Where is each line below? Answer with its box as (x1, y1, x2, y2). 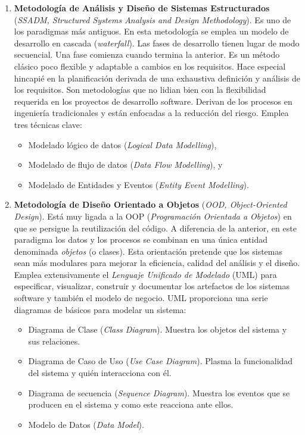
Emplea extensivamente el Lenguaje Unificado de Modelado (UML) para (14, 268, 277, 280)
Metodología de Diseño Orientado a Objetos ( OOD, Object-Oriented (14, 198, 287, 211)
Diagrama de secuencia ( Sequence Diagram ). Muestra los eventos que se (28, 386, 290, 399)
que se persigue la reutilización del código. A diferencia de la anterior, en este (14, 221, 297, 234)
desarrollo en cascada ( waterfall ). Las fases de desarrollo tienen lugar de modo (14, 36, 300, 49)
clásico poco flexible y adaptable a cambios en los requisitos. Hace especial (14, 60, 286, 72)
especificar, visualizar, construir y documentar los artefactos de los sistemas (14, 280, 290, 292)
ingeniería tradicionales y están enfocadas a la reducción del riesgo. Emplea (14, 107, 289, 119)
